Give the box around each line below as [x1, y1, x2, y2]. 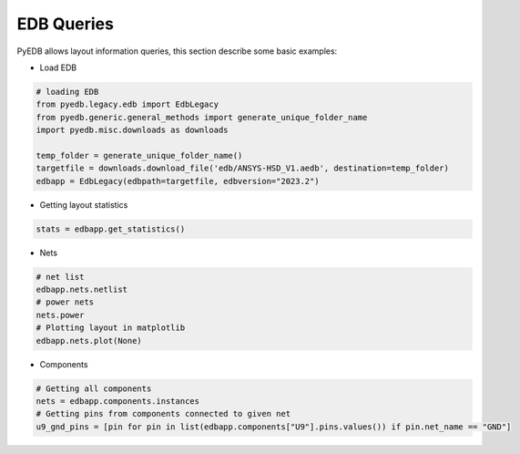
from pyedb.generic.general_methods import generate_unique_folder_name [36, 112, 368, 122]
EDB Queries [16, 14, 114, 34]
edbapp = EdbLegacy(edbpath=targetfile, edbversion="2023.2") [36, 176, 320, 186]
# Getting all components [36, 383, 152, 394]
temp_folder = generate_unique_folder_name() [36, 150, 243, 160]
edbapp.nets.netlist [36, 284, 127, 294]
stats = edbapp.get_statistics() [36, 223, 186, 234]
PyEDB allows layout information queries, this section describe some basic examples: [16, 46, 338, 57]
